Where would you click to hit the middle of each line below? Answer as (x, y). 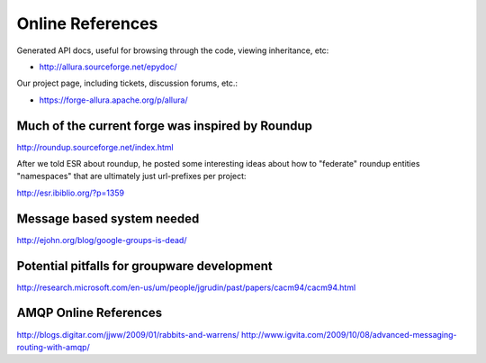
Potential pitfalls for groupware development (145, 266)
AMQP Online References (90, 313)
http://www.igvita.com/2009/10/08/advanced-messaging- (350, 334)
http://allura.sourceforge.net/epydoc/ (108, 67)
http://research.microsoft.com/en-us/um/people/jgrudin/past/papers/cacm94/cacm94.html (186, 287)
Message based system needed (108, 218)
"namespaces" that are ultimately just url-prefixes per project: (131, 177)
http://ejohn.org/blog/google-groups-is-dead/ (102, 240)
